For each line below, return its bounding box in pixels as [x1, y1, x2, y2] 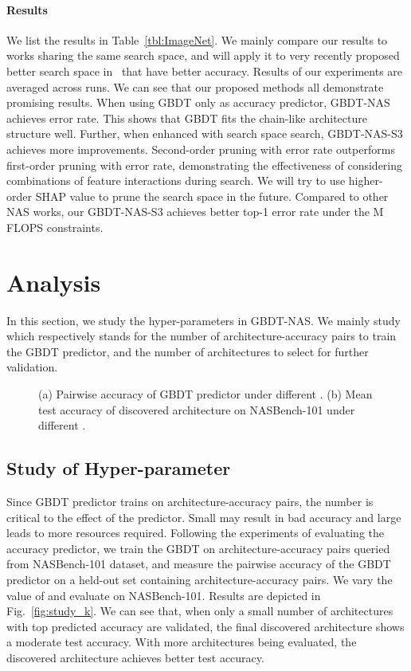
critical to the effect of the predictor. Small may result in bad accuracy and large [6, 508, 401, 525]
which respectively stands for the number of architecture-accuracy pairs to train [6, 328, 397, 344]
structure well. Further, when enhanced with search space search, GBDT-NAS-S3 [6, 125, 403, 142]
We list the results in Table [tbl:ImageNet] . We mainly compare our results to [6, 31, 388, 48]
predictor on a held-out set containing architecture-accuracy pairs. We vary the [6, 571, 393, 587]
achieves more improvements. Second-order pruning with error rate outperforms [6, 140, 395, 157]
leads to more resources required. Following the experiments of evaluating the [6, 524, 384, 541]
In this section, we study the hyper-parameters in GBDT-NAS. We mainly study [6, 312, 401, 328]
